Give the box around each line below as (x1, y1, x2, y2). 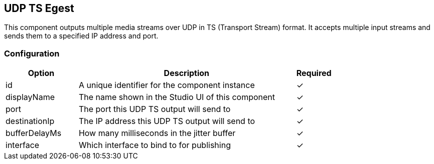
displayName (6, 92, 55, 102)
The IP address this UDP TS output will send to (78, 116, 255, 126)
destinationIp (6, 116, 55, 126)
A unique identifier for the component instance (78, 80, 255, 90)
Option (28, 68, 55, 78)
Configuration (4, 48, 60, 58)
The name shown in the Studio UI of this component (78, 92, 275, 102)
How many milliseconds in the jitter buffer (78, 128, 236, 138)
